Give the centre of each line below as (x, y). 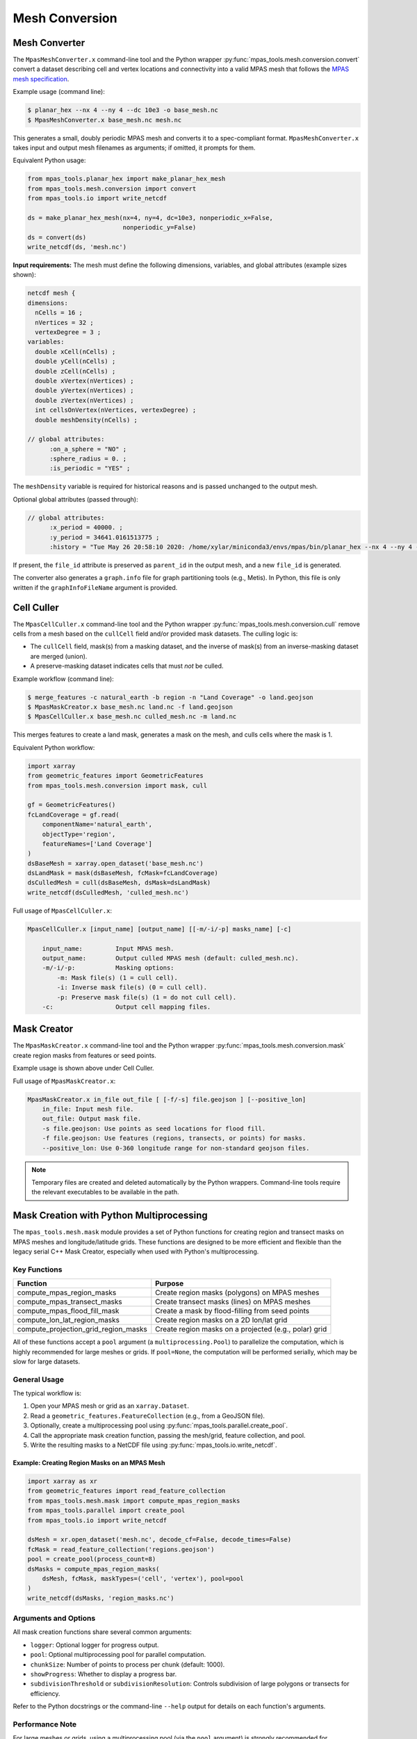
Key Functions (38, 1269)
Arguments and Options (54, 1619)
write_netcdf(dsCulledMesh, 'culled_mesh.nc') (108, 892)
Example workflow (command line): (63, 679)
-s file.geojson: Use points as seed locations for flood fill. (154, 1128)
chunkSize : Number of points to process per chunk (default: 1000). (128, 1664)
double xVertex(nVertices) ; (85, 380)
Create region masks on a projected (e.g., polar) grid (241, 1329)
